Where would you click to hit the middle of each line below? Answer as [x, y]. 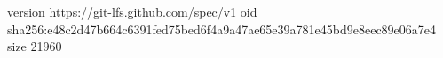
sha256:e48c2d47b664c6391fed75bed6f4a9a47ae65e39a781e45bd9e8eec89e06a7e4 [222, 29]
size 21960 [35, 46]
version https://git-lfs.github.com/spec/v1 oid [132, 11]
